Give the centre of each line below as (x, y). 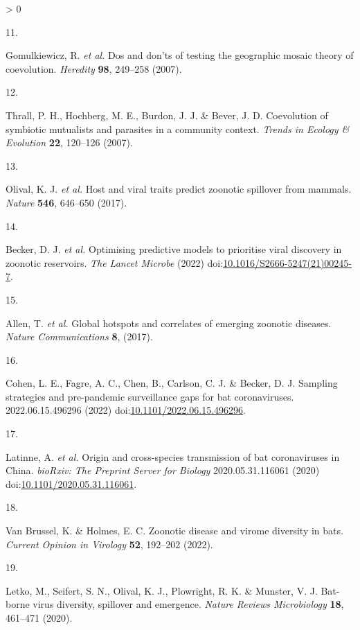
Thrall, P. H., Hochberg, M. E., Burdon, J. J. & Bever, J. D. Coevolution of (167, 115)
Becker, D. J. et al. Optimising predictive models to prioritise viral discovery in (174, 249)
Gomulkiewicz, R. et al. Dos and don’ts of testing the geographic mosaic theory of (180, 55)
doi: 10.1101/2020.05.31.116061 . (71, 483)
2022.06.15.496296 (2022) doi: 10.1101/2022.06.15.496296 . (126, 410)
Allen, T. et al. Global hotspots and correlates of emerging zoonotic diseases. (169, 323)
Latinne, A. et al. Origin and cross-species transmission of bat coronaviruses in (173, 456)
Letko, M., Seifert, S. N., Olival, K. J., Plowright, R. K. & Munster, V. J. (162, 590)
